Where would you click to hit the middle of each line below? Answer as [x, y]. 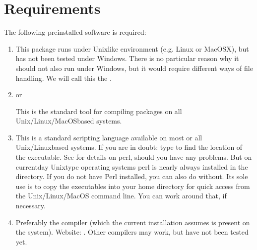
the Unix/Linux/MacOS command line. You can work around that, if [121, 196]
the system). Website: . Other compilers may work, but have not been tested [132, 232]
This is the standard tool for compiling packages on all [99, 111]
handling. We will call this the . [64, 78]
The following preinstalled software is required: [75, 32]
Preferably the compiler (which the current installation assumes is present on [133, 222]
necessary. [31, 206]
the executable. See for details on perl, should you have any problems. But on [134, 157]
